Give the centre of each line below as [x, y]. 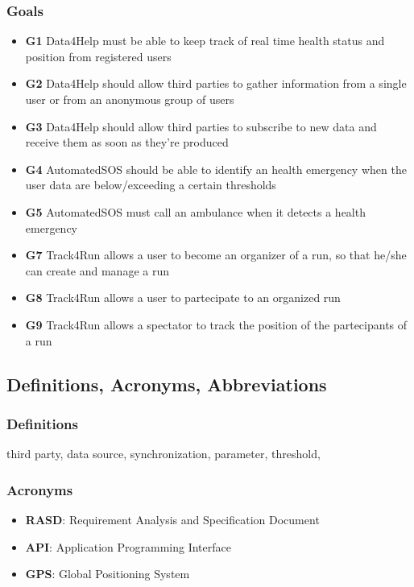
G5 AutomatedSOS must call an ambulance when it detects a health [195, 211]
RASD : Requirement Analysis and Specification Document [172, 519]
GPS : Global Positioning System [108, 574]
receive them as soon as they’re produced [127, 142]
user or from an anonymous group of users [130, 99]
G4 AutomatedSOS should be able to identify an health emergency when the [216, 169]
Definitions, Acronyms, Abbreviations [167, 384]
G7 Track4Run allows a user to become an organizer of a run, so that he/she [216, 255]
